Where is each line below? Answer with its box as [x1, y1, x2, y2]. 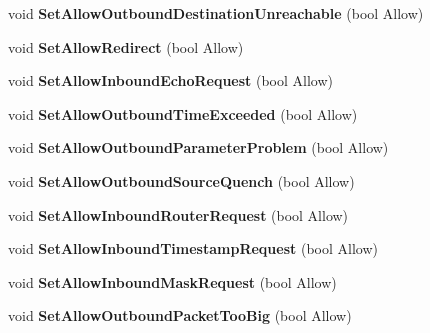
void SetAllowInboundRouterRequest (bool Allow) [8, 204, 349, 225]
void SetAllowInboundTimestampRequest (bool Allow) [8, 238, 378, 259]
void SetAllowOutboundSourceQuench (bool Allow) [8, 170, 355, 191]
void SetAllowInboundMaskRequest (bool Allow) [8, 271, 337, 292]
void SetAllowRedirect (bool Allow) [8, 36, 244, 57]
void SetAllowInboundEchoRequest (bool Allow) [8, 70, 334, 91]
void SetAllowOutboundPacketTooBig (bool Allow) [8, 305, 352, 326]
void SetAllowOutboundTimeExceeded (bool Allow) [8, 103, 358, 124]
